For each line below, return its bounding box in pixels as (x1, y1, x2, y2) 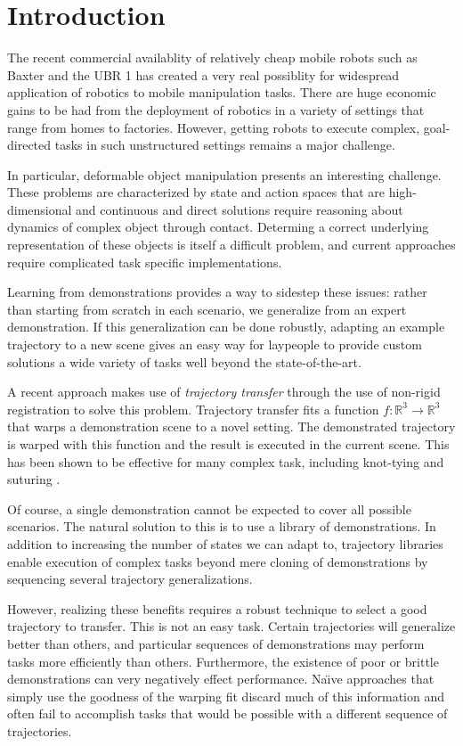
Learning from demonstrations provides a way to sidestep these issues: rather (7, 283, 427, 301)
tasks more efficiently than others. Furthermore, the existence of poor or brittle (7, 652, 439, 670)
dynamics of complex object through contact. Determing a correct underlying (7, 217, 429, 236)
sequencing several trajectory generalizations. (7, 570, 253, 588)
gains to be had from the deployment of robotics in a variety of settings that (7, 100, 425, 119)
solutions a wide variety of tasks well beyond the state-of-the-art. (7, 352, 361, 371)
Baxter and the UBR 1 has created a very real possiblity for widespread (7, 65, 400, 84)
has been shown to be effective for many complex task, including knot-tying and (7, 452, 444, 471)
